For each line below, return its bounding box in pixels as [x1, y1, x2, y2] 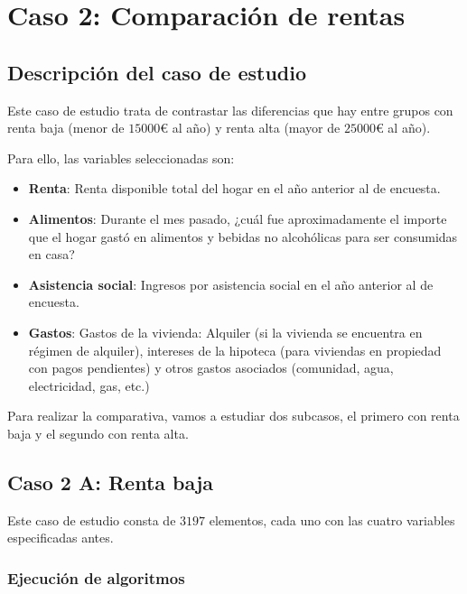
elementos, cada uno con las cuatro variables [209, 510, 455, 529]
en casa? [28, 245, 75, 264]
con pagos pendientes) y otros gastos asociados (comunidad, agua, [28, 358, 394, 377]
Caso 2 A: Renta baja [7, 468, 213, 496]
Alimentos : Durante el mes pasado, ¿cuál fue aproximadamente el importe [28, 209, 447, 227]
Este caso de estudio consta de [7, 510, 176, 529]
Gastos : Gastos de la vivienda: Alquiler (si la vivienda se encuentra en [28, 322, 423, 341]
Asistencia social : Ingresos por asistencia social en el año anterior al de [28, 274, 434, 293]
